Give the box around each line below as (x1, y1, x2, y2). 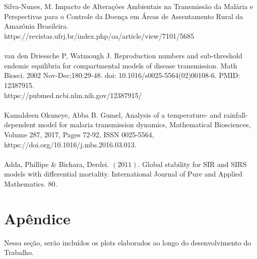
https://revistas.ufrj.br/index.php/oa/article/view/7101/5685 (4, 30, 194, 41)
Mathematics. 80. (4, 178, 57, 189)
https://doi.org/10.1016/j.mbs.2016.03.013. (4, 139, 137, 149)
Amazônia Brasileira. (4, 21, 69, 31)
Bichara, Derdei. (58, 158, 109, 169)
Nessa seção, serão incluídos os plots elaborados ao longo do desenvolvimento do (4, 237, 251, 247)
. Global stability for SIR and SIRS (138, 158, 247, 169)
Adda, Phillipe (4, 158, 49, 169)
